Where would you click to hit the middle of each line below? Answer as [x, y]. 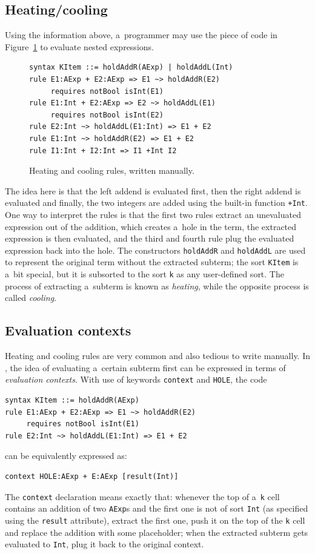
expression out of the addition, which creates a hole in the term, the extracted [151, 226]
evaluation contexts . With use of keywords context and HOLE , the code [136, 379]
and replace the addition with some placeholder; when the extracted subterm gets [157, 532]
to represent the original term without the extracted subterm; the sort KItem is [152, 262]
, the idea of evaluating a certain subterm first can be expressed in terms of [145, 367]
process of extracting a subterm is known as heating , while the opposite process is [157, 285]
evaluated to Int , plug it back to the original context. [104, 544]
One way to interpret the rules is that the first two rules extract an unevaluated [153, 214]
